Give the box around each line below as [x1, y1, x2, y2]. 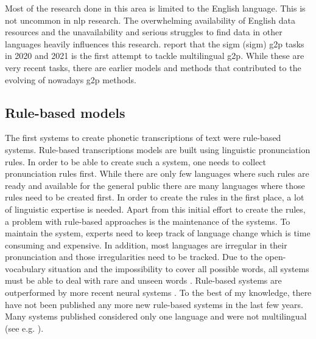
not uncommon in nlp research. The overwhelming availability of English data [5, 13, 295, 26]
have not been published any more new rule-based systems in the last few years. [5, 298, 303, 310]
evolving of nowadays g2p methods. [5, 73, 137, 86]
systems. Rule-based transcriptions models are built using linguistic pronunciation [5, 143, 311, 156]
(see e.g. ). [5, 321, 44, 334]
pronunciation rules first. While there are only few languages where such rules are [5, 167, 309, 180]
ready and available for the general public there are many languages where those [5, 179, 305, 191]
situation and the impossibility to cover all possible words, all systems [48, 262, 309, 275]
